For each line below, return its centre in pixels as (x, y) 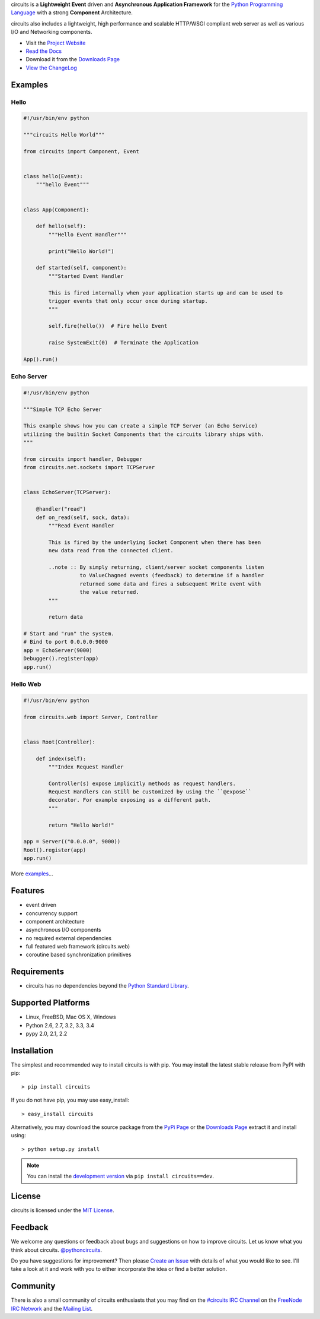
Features (28, 891)
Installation (32, 1050)
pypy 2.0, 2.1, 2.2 (47, 1034)
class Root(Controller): (60, 742)
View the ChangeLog (51, 68)
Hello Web (26, 684)
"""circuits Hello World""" (64, 135)
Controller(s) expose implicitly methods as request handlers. (142, 783)
